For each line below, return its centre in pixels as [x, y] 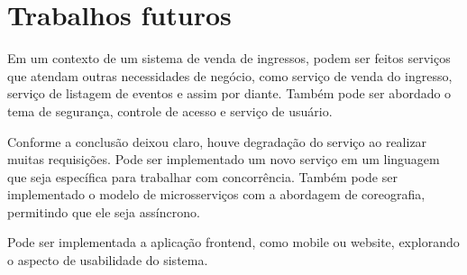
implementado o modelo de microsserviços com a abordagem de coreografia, [216, 194]
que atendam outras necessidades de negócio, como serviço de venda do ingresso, [230, 75]
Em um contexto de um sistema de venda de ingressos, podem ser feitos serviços [229, 58]
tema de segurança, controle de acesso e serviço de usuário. [170, 110]
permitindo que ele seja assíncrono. [104, 211]
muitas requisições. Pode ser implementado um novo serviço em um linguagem [224, 159]
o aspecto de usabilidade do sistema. [108, 260]
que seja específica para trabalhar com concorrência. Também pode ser [202, 176]
